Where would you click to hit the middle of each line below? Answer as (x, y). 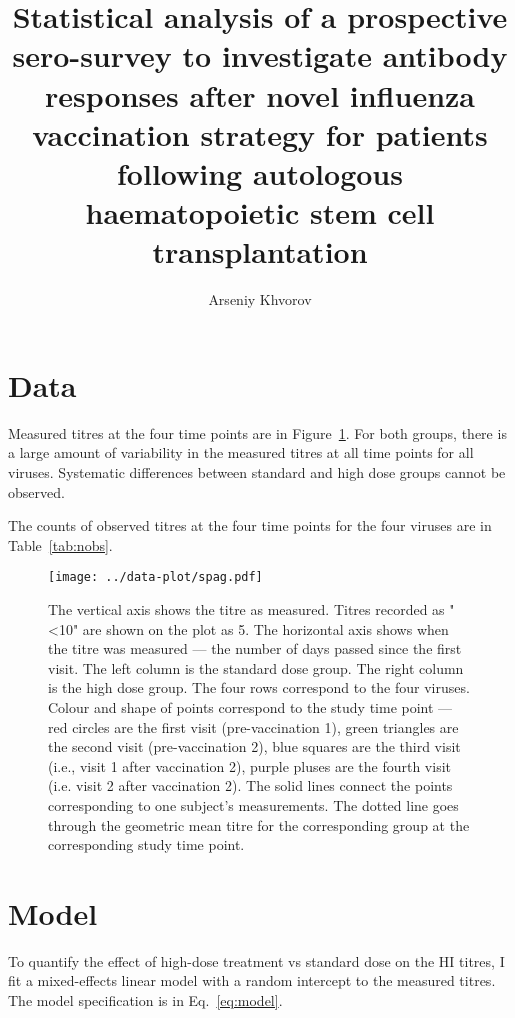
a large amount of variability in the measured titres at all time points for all (241, 452)
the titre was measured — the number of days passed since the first (255, 648)
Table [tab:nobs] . (60, 544)
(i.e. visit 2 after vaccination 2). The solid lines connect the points (250, 785)
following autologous (260, 172)
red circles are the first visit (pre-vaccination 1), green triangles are (253, 726)
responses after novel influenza (260, 94)
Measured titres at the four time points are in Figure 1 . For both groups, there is (257, 432)
